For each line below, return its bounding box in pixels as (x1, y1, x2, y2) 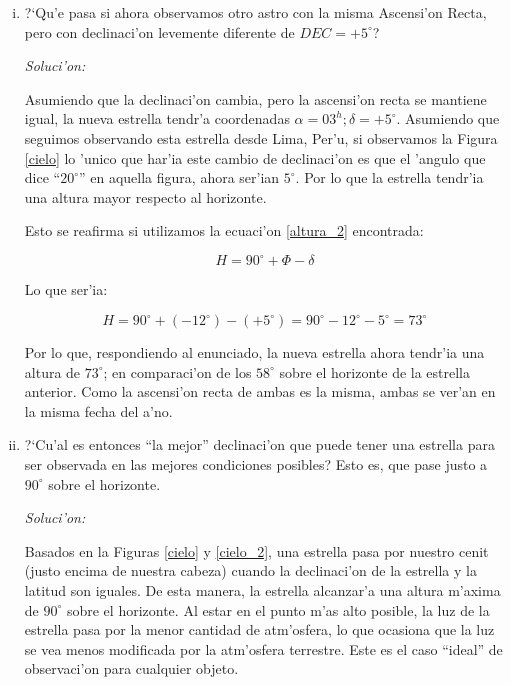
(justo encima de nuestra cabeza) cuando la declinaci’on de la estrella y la (24, 560, 477, 581)
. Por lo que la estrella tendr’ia (295, 167, 484, 188)
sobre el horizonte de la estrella (279, 361, 471, 382)
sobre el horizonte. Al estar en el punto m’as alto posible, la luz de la (66, 599, 490, 620)
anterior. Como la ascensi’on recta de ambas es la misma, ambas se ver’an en (24, 381, 496, 402)
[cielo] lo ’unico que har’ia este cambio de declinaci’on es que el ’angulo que (24, 147, 486, 168)
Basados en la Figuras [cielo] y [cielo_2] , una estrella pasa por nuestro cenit (24, 540, 489, 561)
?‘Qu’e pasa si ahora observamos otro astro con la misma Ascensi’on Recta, (24, 2, 487, 22)
